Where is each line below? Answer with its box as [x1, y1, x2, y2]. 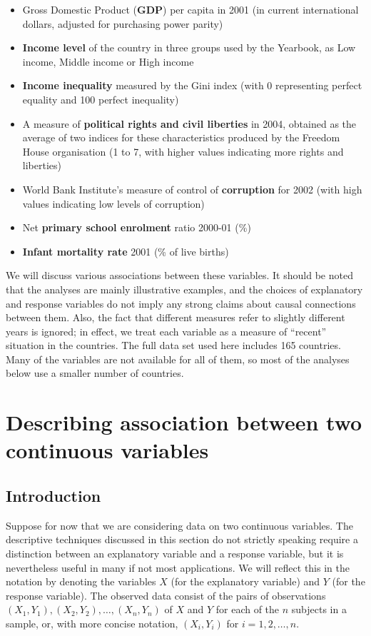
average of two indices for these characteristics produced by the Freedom [22, 130, 340, 145]
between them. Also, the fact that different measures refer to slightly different [6, 310, 345, 325]
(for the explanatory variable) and [171, 574, 320, 589]
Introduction [6, 485, 101, 507]
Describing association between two [6, 408, 362, 437]
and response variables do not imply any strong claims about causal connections [6, 296, 356, 311]
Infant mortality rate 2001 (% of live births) [22, 243, 229, 258]
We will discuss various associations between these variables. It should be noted [6, 268, 353, 283]
